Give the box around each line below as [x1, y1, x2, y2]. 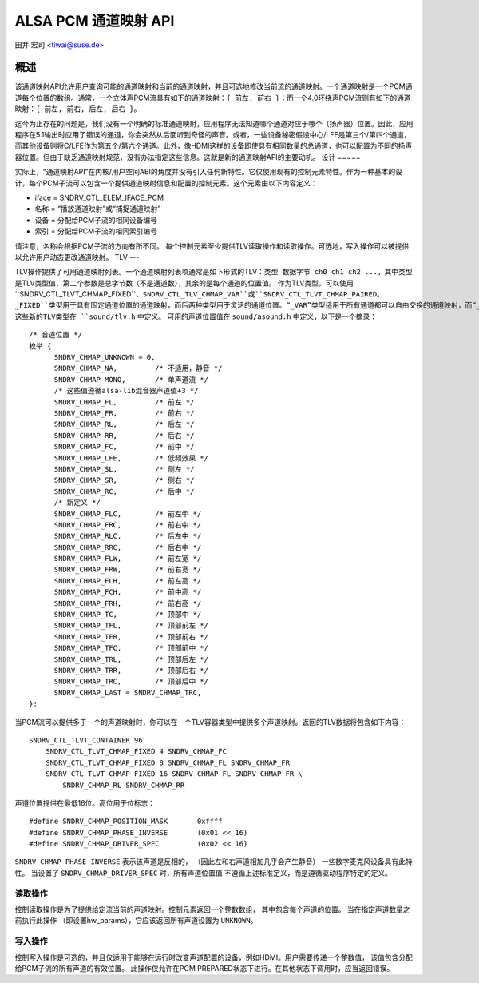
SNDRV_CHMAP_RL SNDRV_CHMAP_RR [62, 780, 185, 790]
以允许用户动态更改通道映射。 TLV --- [14, 252, 140, 261]
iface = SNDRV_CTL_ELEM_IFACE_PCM [34, 193, 164, 202]
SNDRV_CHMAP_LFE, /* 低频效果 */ [53, 453, 209, 463]
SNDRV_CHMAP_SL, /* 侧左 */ [53, 464, 195, 473]
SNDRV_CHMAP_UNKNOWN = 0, [53, 352, 156, 362]
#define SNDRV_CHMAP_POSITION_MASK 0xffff [29, 817, 223, 826]
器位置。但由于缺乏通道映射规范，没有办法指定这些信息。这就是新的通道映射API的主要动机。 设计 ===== [14, 152, 361, 161]
